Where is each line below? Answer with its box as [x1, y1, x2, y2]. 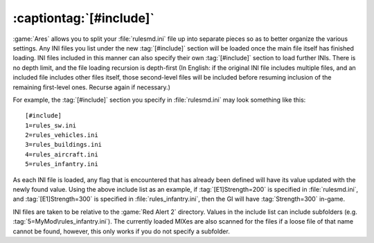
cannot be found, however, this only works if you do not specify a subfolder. [12, 227, 230, 235]
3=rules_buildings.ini [25, 141, 103, 149]
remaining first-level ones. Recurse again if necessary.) [12, 83, 171, 91]
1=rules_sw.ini [25, 121, 77, 129]
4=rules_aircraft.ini [25, 150, 98, 159]
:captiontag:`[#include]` [12, 10, 155, 26]
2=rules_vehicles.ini [25, 132, 98, 139]
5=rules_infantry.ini [25, 160, 98, 168]
